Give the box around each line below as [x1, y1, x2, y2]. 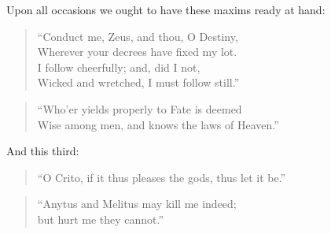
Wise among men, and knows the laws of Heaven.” [37, 116, 279, 132]
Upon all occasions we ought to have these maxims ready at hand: [6, 2, 325, 17]
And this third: [6, 143, 79, 159]
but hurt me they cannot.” [37, 210, 164, 227]
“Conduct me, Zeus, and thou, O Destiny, [37, 28, 238, 44]
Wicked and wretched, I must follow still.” [37, 74, 240, 91]
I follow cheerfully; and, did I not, [37, 58, 200, 75]
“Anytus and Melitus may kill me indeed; [37, 195, 237, 212]
